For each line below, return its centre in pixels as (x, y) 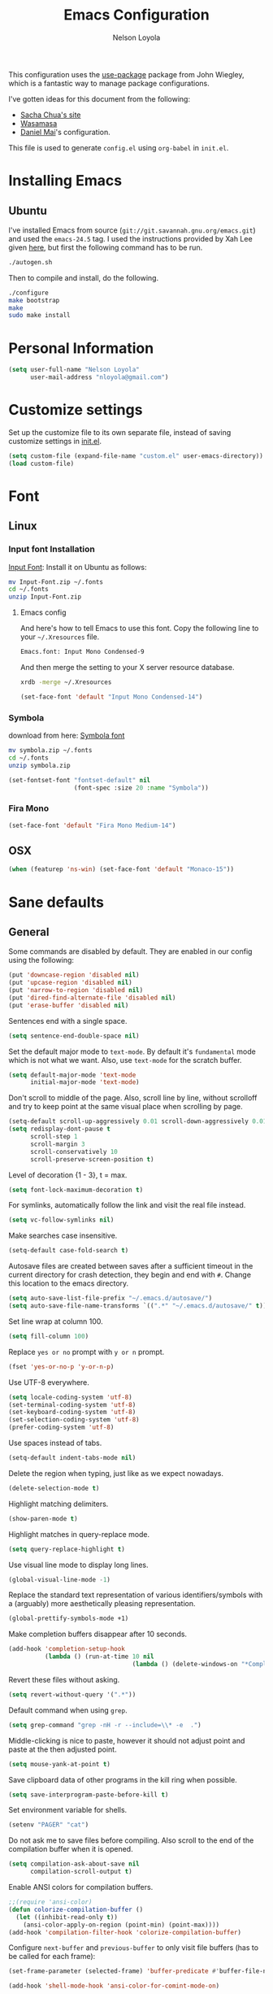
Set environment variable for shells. (68, 1810)
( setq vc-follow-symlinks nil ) (61, 1220)
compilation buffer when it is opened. (71, 1849)
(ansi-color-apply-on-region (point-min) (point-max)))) (121, 1925)
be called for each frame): (52, 1957)
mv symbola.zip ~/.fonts (50, 751)
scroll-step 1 (54, 1137)
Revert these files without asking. (64, 1679)
